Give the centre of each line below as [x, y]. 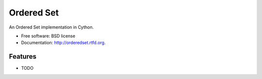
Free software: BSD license [48, 36]
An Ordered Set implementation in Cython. [51, 27]
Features [23, 56]
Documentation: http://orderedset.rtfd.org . [64, 43]
